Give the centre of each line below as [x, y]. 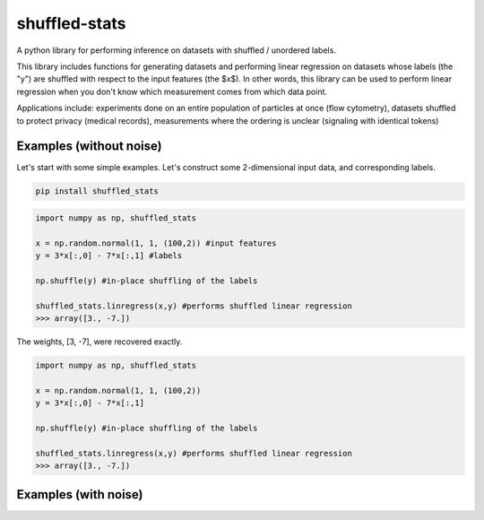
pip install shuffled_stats [97, 191]
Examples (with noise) [80, 494]
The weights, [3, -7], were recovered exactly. [99, 342]
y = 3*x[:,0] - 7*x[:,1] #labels [109, 256]
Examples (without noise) [89, 147]
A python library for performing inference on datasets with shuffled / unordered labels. [176, 50]
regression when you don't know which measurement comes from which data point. [172, 91]
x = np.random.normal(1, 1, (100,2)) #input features [156, 243]
